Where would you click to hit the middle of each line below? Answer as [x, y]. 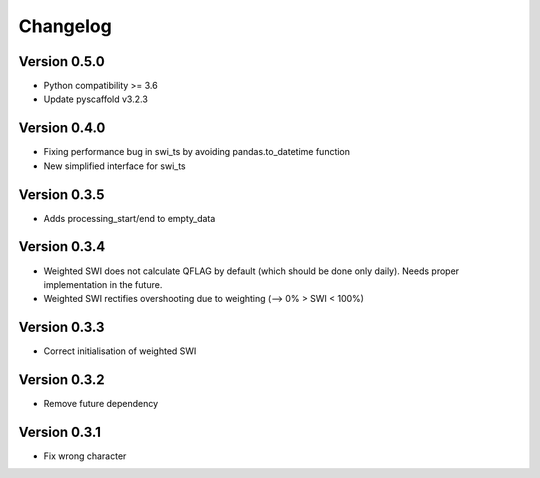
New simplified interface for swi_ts [115, 166]
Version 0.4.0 [62, 128]
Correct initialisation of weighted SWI [120, 351]
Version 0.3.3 [61, 327]
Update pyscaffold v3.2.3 [96, 99]
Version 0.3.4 [62, 246]
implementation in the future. [103, 284]
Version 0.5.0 [61, 61]
